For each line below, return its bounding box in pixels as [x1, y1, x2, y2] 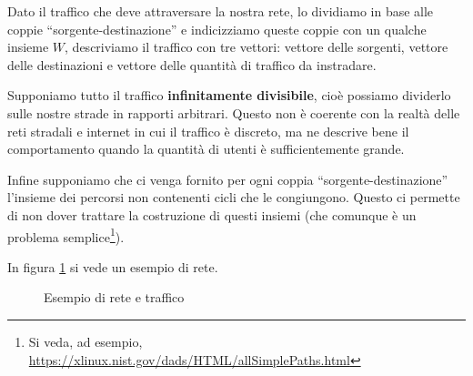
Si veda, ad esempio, [28, 331, 143, 351]
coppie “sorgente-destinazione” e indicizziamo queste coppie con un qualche [7, 19, 427, 38]
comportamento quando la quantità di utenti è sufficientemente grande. [7, 139, 405, 158]
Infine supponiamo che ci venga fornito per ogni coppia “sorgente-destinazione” [7, 169, 448, 188]
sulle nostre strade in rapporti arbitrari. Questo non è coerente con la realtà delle [7, 103, 460, 122]
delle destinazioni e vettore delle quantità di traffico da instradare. [7, 55, 377, 74]
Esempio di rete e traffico [44, 288, 185, 307]
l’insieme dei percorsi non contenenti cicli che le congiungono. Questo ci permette [7, 188, 460, 207]
